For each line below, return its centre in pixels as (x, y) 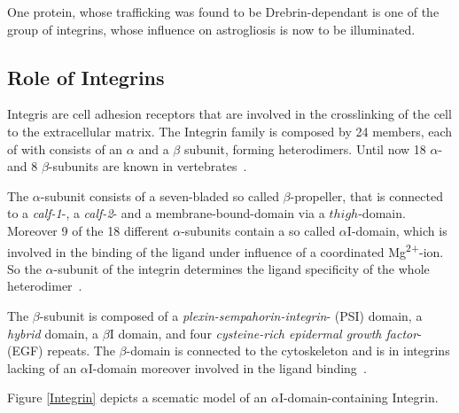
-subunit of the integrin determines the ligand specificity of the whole (241, 268)
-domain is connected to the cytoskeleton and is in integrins (288, 351)
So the (24, 268)
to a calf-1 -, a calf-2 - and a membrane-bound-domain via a (166, 213)
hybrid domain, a (53, 333)
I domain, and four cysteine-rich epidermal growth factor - (265, 333)
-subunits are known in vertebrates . (148, 166)
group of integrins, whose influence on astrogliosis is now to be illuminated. (211, 29)
